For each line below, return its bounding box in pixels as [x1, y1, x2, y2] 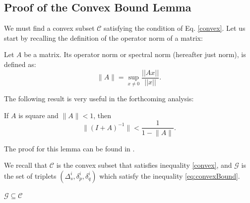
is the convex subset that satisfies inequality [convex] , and [56, 160, 232, 170]
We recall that [4, 160, 48, 170]
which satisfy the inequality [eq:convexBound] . [99, 170, 240, 181]
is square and [18, 110, 59, 120]
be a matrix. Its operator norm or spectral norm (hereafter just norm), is [24, 49, 246, 60]
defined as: [4, 59, 36, 69]
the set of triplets [4, 170, 57, 181]
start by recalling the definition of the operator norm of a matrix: [4, 32, 203, 43]
